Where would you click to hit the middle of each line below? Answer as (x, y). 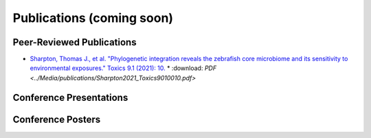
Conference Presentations (70, 97)
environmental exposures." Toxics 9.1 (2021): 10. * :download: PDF (123, 68)
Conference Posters (57, 119)
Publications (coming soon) (93, 18)
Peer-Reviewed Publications (75, 42)
